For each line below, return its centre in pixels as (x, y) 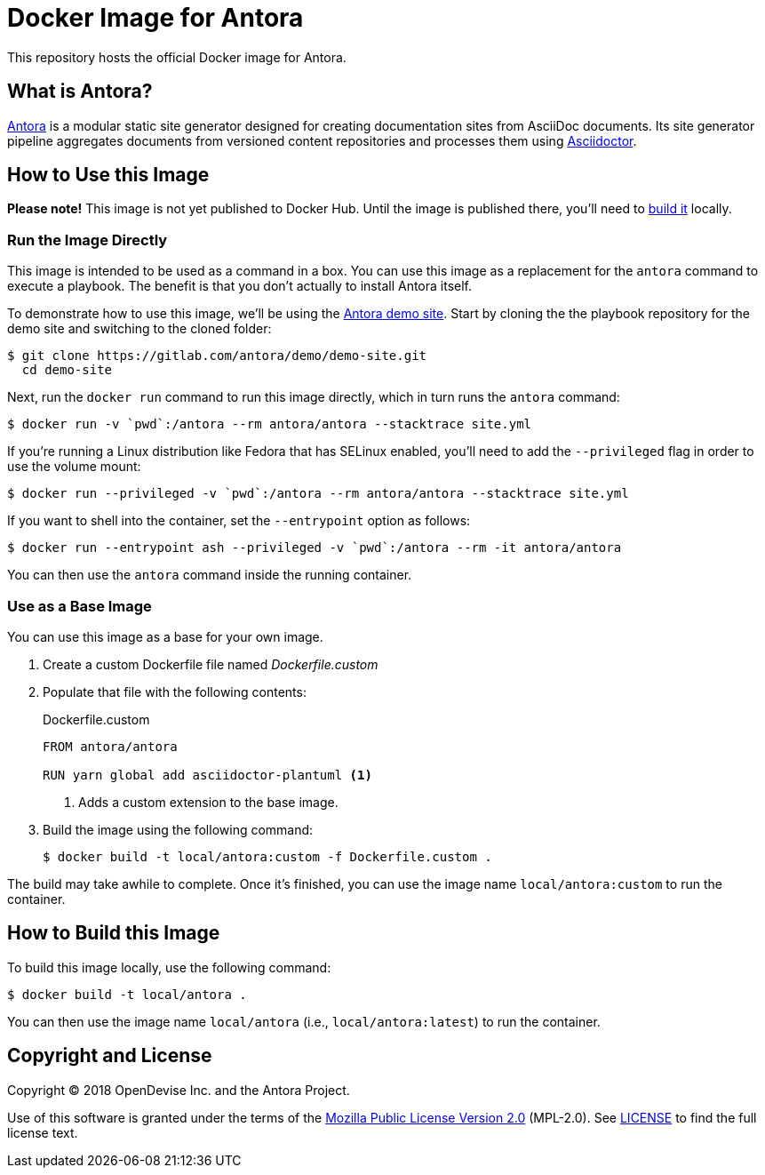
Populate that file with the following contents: (175, 691)
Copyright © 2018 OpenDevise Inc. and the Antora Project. (179, 1090)
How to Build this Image (114, 933)
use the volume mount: (74, 467)
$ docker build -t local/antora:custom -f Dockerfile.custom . (267, 856)
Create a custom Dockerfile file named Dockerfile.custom (211, 664)
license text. (43, 1132)
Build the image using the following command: (178, 829)
